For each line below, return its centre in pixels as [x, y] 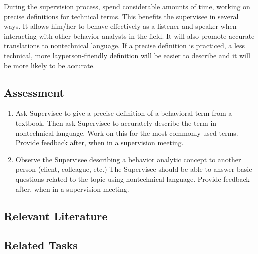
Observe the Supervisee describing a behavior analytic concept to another [128, 159]
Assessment [34, 92]
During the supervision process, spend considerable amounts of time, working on [127, 6]
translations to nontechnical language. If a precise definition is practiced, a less [125, 46]
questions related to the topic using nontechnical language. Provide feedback [132, 179]
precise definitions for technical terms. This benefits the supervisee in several [121, 16]
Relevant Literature [56, 216]
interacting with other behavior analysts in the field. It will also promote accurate [129, 36]
